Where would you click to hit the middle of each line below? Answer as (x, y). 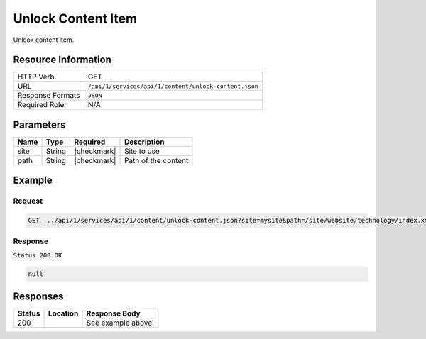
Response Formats (49, 96)
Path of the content (157, 160)
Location (63, 313)
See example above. (120, 323)
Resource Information (62, 60)
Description (144, 142)
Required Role (41, 105)
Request (28, 201)
